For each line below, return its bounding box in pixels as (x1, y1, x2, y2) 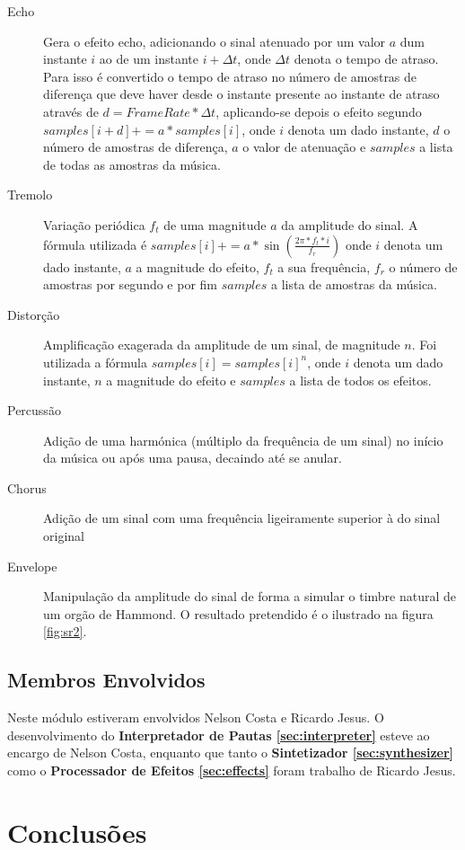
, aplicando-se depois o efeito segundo (215, 102, 422, 120)
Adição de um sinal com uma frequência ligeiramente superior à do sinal (43, 509, 441, 527)
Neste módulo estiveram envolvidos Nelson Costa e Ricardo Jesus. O (7, 708, 384, 727)
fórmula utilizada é (43, 235, 147, 253)
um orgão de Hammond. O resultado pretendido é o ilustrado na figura (43, 604, 434, 623)
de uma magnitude (163, 215, 267, 234)
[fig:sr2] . (43, 622, 87, 641)
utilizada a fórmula (43, 352, 147, 371)
